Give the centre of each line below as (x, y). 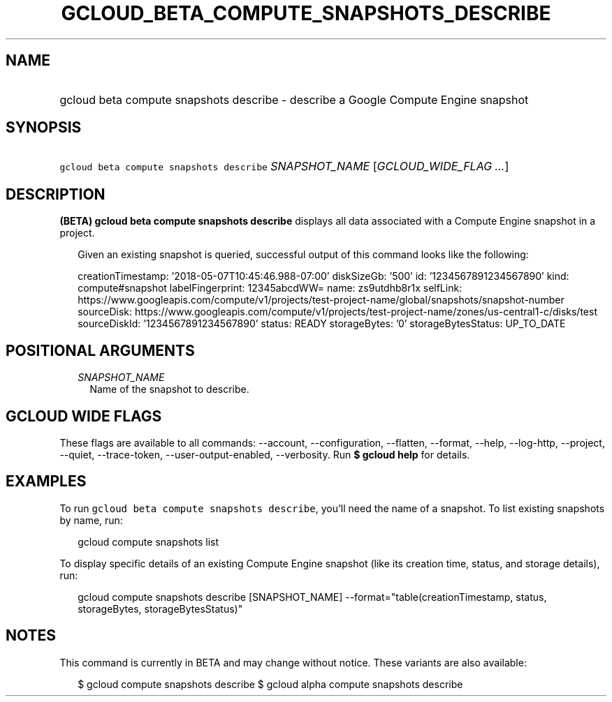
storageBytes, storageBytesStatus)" (160, 608)
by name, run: (91, 520)
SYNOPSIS (44, 128)
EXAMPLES (46, 481)
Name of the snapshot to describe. (169, 389)
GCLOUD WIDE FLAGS (84, 416)
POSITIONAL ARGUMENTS (100, 350)
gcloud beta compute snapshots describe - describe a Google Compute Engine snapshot (294, 99)
